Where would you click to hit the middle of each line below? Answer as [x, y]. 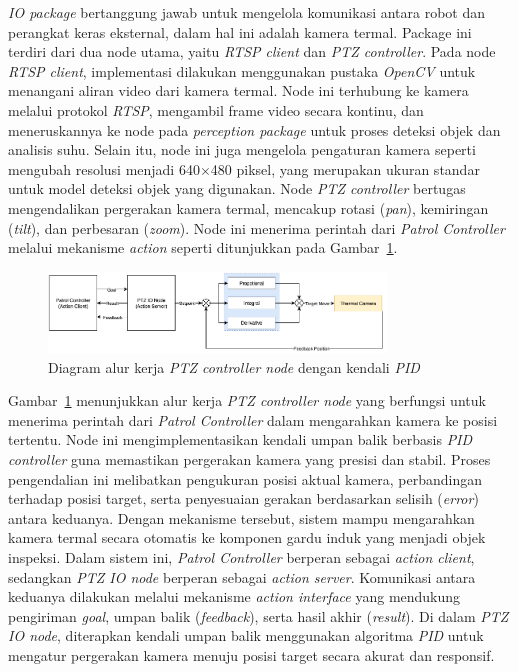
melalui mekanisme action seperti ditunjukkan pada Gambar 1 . [203, 247]
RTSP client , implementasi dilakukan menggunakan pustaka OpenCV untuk [242, 70]
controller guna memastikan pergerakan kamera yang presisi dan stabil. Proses [249, 459]
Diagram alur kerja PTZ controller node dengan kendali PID [234, 366]
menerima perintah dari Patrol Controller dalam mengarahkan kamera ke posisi [253, 419]
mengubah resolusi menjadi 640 [104, 168]
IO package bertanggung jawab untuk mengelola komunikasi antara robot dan [247, 12]
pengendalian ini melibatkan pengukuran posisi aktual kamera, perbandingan [245, 478]
